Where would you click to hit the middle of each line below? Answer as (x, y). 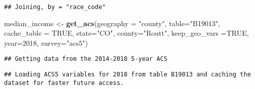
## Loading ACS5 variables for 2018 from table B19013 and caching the (128, 75)
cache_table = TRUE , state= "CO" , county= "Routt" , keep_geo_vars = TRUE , (126, 33)
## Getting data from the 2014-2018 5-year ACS (86, 59)
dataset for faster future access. (64, 83)
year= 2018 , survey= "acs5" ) (46, 42)
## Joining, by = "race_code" (55, 7)
